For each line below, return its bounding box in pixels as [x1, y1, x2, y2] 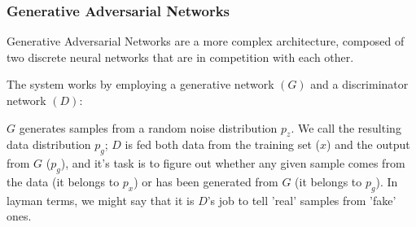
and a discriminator [310, 76, 409, 93]
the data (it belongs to [7, 172, 120, 190]
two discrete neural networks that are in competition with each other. [7, 48, 354, 65]
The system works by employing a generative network [7, 76, 274, 93]
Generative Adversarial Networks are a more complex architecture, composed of [7, 33, 405, 50]
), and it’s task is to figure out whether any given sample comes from [60, 155, 405, 172]
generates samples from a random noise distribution [19, 119, 278, 136]
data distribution [7, 136, 91, 153]
